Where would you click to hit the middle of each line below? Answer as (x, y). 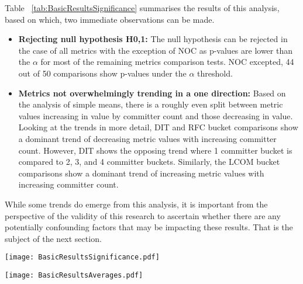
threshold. (215, 73)
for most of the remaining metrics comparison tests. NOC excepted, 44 (167, 62)
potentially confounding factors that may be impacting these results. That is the (149, 227)
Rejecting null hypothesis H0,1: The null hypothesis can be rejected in (153, 39)
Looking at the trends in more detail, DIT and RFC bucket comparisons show (158, 127)
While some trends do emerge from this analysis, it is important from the (136, 204)
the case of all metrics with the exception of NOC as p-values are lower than (155, 50)
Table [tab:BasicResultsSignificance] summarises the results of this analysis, (142, 8)
